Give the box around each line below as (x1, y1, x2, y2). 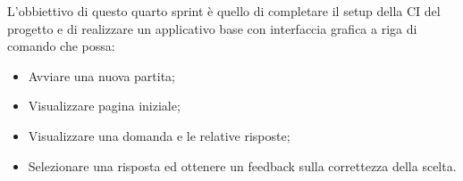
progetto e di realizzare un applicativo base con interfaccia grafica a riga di (7, 19, 417, 37)
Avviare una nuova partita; (28, 66, 176, 85)
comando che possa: (7, 37, 115, 55)
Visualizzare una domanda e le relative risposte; (28, 126, 290, 144)
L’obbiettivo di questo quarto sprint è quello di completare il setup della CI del (7, 2, 441, 20)
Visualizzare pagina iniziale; (28, 96, 181, 115)
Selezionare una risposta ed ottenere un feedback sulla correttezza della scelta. (28, 156, 457, 175)
